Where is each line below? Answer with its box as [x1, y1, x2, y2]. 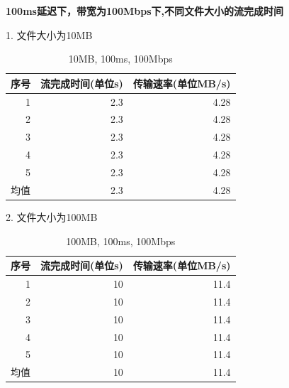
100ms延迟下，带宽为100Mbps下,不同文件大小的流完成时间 [6, 4, 284, 18]
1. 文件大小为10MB [6, 27, 93, 42]
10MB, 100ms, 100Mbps [68, 51, 173, 66]
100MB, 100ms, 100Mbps [66, 233, 176, 248]
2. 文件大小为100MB [6, 209, 98, 224]
